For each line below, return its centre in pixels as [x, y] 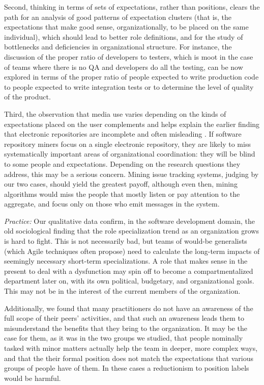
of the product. [27, 97]
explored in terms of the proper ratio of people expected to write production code [131, 77]
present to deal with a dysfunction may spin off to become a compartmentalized [129, 271]
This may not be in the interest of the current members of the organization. [122, 291]
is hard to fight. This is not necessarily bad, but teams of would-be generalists [126, 241]
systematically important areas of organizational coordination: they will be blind [130, 154]
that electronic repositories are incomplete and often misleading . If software [123, 134]
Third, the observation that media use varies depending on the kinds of [115, 113]
